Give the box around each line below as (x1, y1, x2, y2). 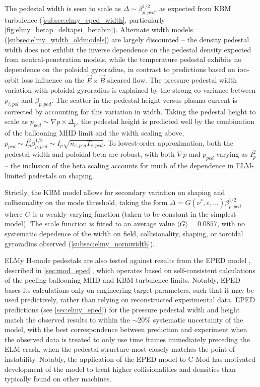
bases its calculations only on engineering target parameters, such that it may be (5, 284, 254, 295)
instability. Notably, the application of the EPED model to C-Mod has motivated (5, 354, 255, 364)
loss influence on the (22, 75, 85, 85)
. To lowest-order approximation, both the (103, 137, 233, 148)
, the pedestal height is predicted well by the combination (77, 116, 254, 126)
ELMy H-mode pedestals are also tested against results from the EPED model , (5, 255, 251, 266)
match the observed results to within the (5, 314, 130, 325)
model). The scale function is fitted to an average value (5, 218, 175, 229)
